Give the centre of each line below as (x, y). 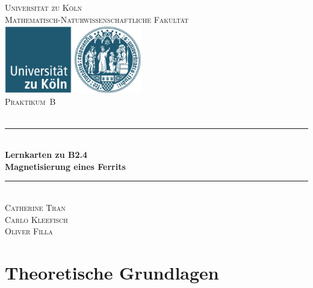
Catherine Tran (35, 207)
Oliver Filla (29, 231)
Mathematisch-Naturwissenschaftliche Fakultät (97, 19)
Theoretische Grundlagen (112, 272)
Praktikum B (30, 102)
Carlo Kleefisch (36, 219)
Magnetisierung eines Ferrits (65, 166)
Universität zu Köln (44, 7)
